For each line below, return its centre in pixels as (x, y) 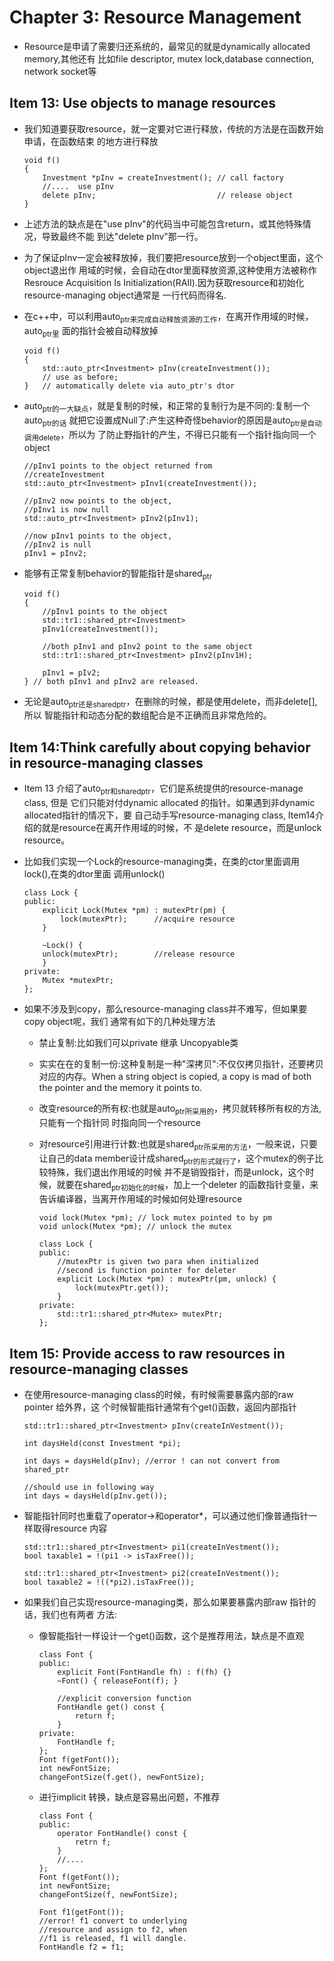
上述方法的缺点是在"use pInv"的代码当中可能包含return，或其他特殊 (163, 223)
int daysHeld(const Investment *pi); (102, 1443)
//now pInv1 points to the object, (98, 536)
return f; (95, 1716)
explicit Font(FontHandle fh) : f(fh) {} (144, 1672)
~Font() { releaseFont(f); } (118, 1681)
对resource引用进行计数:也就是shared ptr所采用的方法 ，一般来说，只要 (178, 1144)
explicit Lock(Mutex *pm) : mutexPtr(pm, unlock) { (167, 1279)
